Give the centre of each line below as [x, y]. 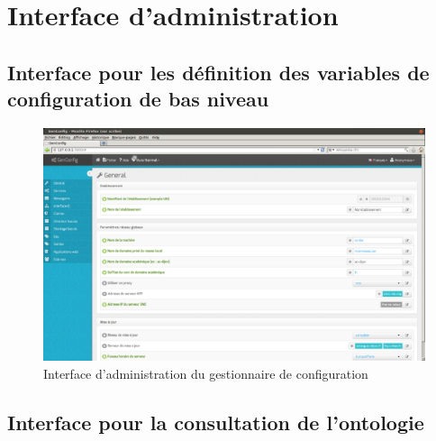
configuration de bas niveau [138, 99]
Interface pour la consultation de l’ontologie [216, 422]
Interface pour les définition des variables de [218, 72]
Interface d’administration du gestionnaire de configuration [206, 373]
